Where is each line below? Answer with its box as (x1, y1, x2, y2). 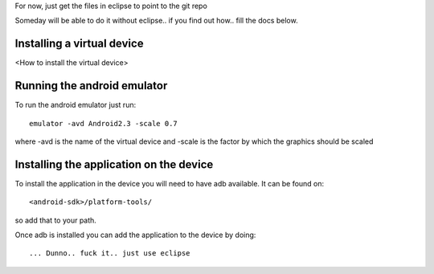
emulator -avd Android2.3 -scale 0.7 (29, 119, 178, 128)
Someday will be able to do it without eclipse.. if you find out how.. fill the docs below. (14, 16, 298, 26)
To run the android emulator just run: (14, 100, 137, 110)
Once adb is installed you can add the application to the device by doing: (14, 230, 256, 240)
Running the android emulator (14, 79, 168, 92)
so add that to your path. (14, 215, 96, 225)
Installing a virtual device (14, 37, 144, 51)
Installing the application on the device (14, 157, 214, 171)
